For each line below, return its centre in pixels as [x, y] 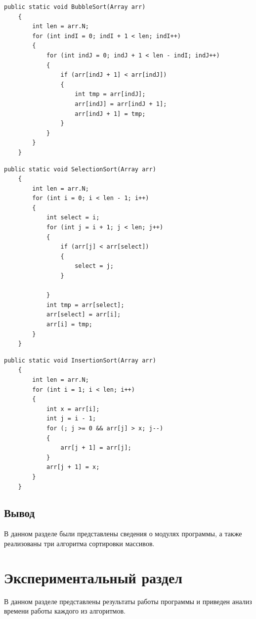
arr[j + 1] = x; [73, 467]
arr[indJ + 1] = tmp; [110, 114]
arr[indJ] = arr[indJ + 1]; [121, 104]
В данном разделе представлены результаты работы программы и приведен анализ [128, 601]
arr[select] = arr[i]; [84, 315]
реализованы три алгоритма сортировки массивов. [79, 543]
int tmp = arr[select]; [85, 305]
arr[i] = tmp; [69, 324]
